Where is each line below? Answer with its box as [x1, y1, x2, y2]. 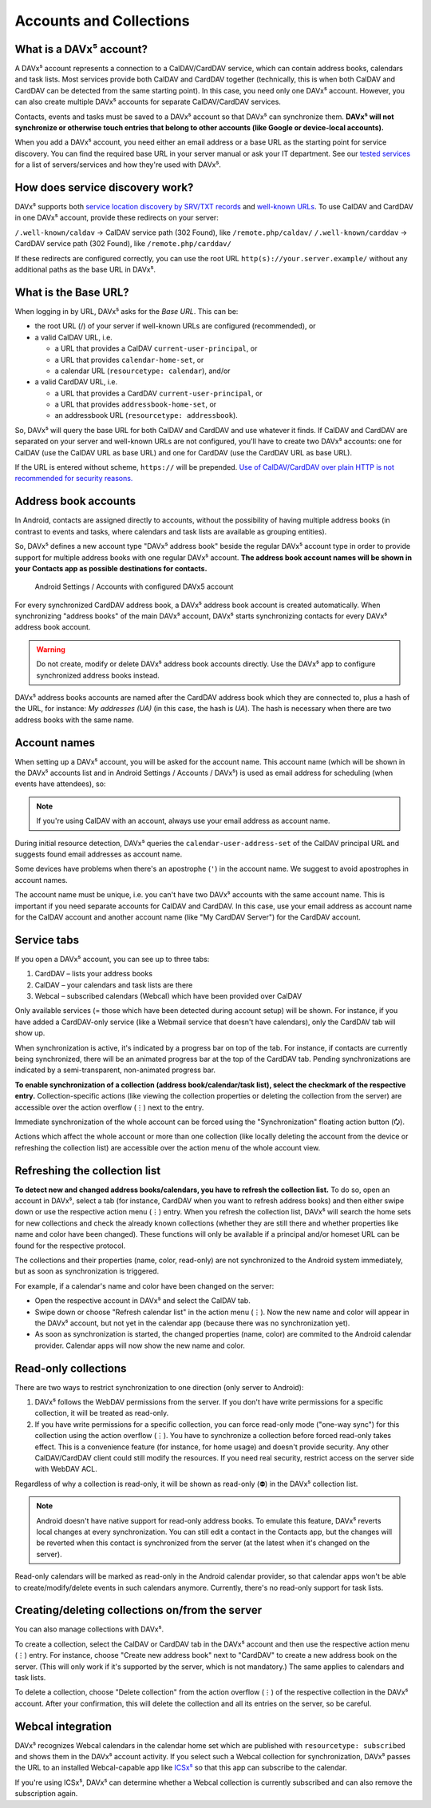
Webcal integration [14, 1719, 112, 1733]
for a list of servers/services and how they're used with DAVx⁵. [14, 160, 221, 169]
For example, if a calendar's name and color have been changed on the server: [14, 1281, 275, 1290]
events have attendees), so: [14, 779, 106, 789]
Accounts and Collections [14, 12, 190, 30]
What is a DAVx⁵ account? [14, 42, 148, 56]
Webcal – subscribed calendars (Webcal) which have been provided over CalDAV [34, 991, 302, 1001]
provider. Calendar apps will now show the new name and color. [34, 1341, 245, 1350]
